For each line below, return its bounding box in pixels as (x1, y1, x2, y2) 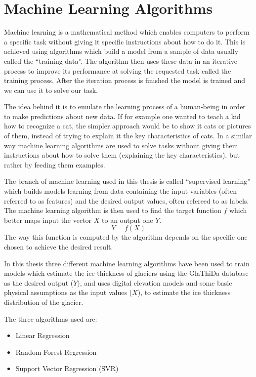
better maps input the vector (4, 214, 92, 225)
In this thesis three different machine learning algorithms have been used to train (4, 258, 250, 268)
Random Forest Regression (15, 346, 97, 357)
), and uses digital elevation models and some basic (77, 277, 232, 288)
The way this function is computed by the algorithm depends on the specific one (4, 232, 248, 242)
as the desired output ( (4, 277, 74, 288)
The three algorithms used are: (4, 313, 97, 324)
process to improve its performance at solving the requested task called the (4, 65, 231, 76)
